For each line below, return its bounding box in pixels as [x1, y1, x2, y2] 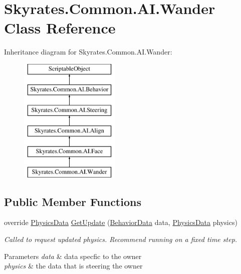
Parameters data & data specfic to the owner [4, 250, 142, 261]
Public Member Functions [4, 193, 141, 209]
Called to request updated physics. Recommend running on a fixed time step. [4, 234, 237, 244]
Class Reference [4, 17, 116, 38]
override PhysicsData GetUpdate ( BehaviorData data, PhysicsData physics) [4, 217, 237, 227]
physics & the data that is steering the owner [4, 260, 143, 271]
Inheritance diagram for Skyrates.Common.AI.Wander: [4, 46, 172, 57]
